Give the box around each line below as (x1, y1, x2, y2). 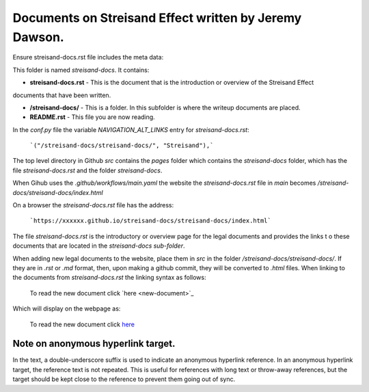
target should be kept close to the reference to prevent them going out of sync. (12, 375, 236, 383)
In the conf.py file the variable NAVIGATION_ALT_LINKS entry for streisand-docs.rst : (12, 125, 249, 133)
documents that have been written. (12, 91, 111, 99)
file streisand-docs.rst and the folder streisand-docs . (12, 166, 163, 174)
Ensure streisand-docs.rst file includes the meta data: (12, 53, 164, 62)
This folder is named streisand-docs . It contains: (12, 66, 150, 74)
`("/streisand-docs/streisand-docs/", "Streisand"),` (29, 142, 214, 150)
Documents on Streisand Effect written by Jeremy (12, 10, 302, 25)
